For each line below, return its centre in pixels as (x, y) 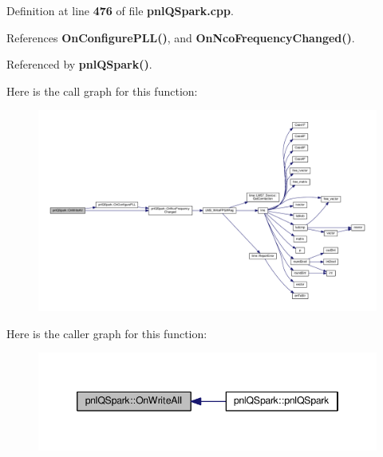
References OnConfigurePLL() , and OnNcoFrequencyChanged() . (181, 37)
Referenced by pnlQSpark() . (79, 64)
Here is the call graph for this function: (102, 91)
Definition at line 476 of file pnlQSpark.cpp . (120, 10)
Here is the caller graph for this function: (107, 333)
